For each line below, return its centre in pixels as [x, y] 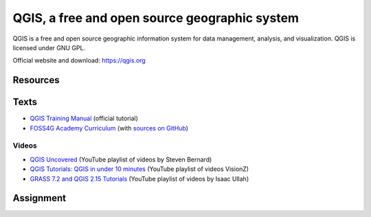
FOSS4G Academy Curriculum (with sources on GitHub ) [109, 128]
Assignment [40, 198]
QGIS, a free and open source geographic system [156, 18]
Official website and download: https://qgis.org [79, 60]
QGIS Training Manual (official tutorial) [84, 118]
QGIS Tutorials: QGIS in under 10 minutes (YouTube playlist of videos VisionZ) [139, 169]
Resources [36, 80]
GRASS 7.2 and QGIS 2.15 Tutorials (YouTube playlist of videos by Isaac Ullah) [139, 179]
